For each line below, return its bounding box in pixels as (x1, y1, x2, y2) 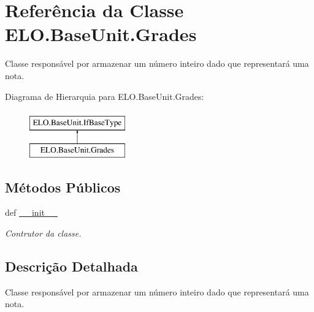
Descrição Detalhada (5, 257, 138, 276)
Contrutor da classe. (5, 227, 82, 240)
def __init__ (5, 206, 58, 219)
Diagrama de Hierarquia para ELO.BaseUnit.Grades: (5, 89, 204, 102)
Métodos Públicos (5, 177, 121, 196)
